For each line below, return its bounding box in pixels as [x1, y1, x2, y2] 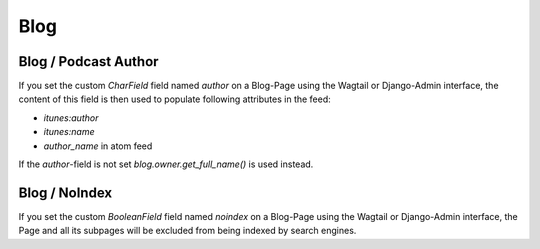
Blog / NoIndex [18, 184, 113, 201]
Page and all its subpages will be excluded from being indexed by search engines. [18, 225, 357, 237]
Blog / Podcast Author [18, 53, 159, 70]
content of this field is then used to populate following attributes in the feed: [18, 93, 332, 105]
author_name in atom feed [43, 140, 153, 152]
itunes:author [43, 111, 99, 124]
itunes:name [43, 126, 95, 138]
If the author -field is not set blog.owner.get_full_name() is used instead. [18, 158, 314, 170]
